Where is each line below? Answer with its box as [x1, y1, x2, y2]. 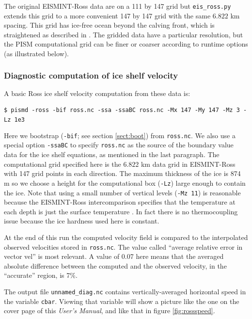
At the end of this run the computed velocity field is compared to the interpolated [4, 232, 248, 242]
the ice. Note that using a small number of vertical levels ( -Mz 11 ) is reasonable [4, 187, 241, 197]
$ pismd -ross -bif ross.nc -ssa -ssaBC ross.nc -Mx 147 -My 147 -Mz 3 [4, 107, 240, 114]
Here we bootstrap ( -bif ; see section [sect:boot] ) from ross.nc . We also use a [4, 130, 236, 140]
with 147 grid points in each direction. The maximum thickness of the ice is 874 [4, 168, 241, 178]
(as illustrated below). [4, 48, 69, 59]
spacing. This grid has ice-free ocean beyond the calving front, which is [4, 20, 215, 30]
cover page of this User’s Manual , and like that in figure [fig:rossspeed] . [4, 305, 215, 316]
